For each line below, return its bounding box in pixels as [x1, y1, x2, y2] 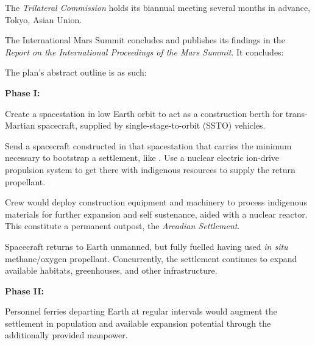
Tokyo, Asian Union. [5, 13, 82, 26]
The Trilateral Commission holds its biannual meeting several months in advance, [5, 1, 311, 13]
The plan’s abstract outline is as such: [5, 66, 147, 79]
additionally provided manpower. [5, 329, 128, 341]
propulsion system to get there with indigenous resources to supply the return [5, 163, 296, 176]
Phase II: [5, 284, 44, 297]
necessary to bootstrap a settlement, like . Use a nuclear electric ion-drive [5, 151, 280, 164]
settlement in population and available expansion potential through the [5, 316, 271, 329]
